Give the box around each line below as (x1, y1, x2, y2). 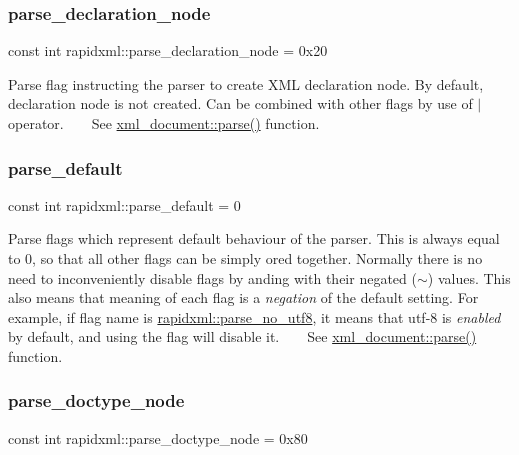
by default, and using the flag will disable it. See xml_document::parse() (8, 326, 477, 347)
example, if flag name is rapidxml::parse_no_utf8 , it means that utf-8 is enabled (8, 306, 501, 327)
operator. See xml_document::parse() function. (8, 113, 320, 133)
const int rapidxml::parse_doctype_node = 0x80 (8, 427, 308, 448)
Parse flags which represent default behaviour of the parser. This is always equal (8, 228, 500, 249)
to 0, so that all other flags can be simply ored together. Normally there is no (8, 248, 483, 268)
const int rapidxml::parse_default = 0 (8, 194, 241, 215)
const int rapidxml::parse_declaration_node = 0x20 (8, 40, 328, 61)
